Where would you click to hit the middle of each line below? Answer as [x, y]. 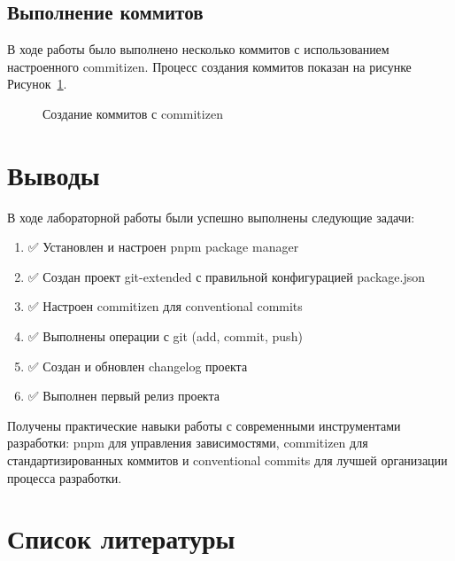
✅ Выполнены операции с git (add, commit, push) [165, 336]
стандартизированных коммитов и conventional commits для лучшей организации [227, 460]
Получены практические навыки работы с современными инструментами [204, 425]
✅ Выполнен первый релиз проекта [123, 396]
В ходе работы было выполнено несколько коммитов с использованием [198, 49]
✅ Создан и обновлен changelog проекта [138, 366]
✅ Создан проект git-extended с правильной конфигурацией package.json [227, 276]
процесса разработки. [65, 477]
